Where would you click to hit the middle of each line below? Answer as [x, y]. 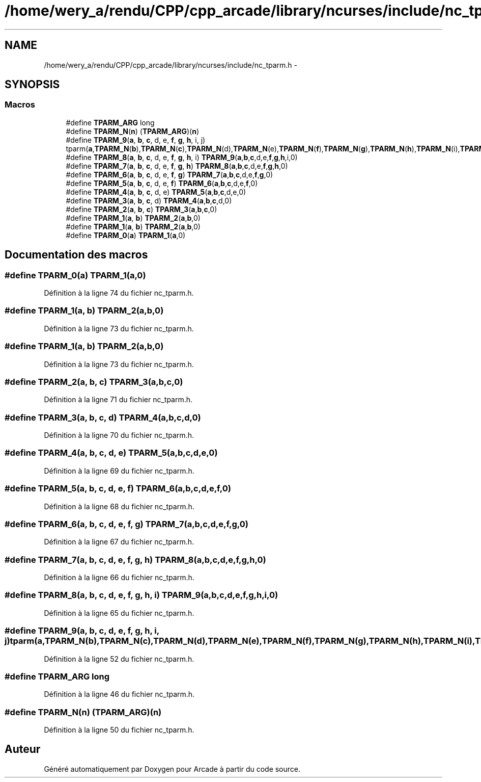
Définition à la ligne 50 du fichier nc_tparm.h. [119, 730]
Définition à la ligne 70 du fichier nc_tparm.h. [119, 435]
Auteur [23, 749]
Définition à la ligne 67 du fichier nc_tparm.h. [119, 542]
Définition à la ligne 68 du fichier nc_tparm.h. [119, 506]
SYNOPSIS [32, 85]
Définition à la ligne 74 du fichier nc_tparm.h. [119, 293]
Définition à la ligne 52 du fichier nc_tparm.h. [119, 659]
